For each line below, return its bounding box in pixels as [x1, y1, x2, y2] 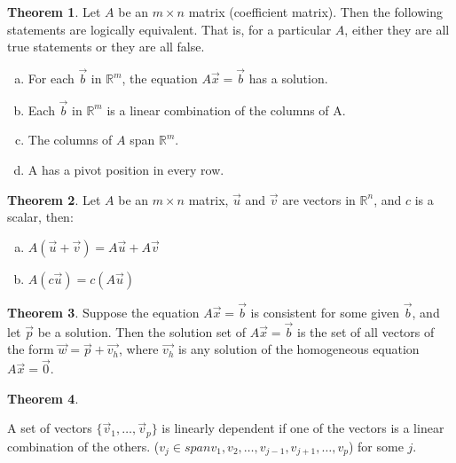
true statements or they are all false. [7, 37, 205, 56]
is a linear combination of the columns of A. [106, 100, 346, 119]
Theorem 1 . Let [7, 3, 101, 20]
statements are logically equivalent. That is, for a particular [7, 20, 332, 38]
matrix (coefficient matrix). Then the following [188, 3, 443, 20]
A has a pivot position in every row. [28, 161, 224, 178]
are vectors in [282, 190, 356, 208]
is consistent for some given [250, 303, 400, 321]
